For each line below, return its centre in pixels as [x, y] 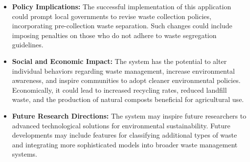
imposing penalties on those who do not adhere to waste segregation [114, 35]
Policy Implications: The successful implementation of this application [122, 6]
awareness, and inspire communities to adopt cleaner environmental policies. [126, 80]
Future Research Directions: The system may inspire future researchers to [129, 115]
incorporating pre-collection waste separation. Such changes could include [122, 26]
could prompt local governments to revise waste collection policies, [112, 16]
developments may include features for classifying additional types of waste [125, 135]
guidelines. [28, 45]
